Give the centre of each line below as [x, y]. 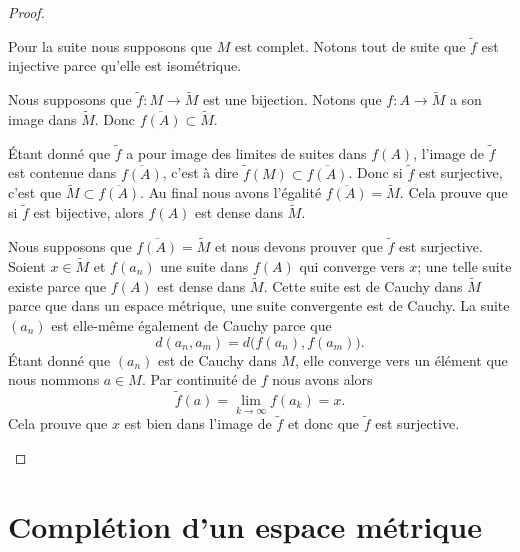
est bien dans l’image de [198, 423]
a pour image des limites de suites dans [246, 152]
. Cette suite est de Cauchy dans [363, 285]
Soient [27, 265]
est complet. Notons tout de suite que [350, 45]
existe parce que [57, 285]
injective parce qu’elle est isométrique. [125, 65]
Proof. [26, 12]
